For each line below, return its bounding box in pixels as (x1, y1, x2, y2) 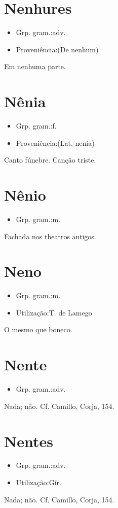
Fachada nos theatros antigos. (4, 231, 96, 241)
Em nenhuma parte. (4, 61, 66, 72)
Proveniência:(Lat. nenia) (16, 137, 95, 148)
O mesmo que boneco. (4, 324, 72, 335)
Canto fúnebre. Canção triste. (4, 154, 96, 165)
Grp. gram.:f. (16, 120, 57, 131)
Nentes (4, 430, 53, 451)
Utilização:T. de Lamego (16, 307, 92, 317)
